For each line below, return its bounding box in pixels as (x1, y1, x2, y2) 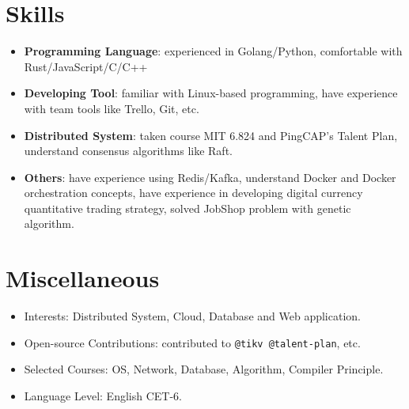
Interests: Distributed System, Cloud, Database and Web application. (24, 308, 361, 324)
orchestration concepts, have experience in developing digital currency (24, 184, 363, 201)
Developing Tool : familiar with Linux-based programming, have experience (24, 85, 398, 101)
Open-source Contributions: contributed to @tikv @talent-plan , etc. (24, 334, 361, 350)
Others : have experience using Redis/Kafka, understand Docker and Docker (24, 169, 396, 185)
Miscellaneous (6, 262, 160, 294)
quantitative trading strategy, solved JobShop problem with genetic (24, 199, 351, 216)
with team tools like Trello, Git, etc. (24, 100, 199, 116)
